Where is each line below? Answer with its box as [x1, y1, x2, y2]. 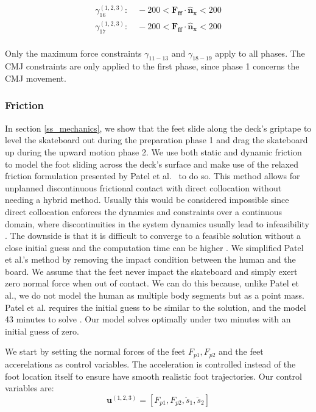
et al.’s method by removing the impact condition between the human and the [5, 253, 296, 266]
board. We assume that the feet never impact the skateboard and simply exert [5, 265, 298, 277]
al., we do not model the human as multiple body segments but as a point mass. [5, 289, 304, 302]
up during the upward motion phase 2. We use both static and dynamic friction [5, 145, 302, 158]
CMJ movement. [5, 71, 66, 84]
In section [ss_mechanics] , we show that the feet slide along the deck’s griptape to [5, 121, 312, 134]
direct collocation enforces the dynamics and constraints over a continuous [5, 205, 283, 218]
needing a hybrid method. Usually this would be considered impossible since [5, 193, 289, 206]
